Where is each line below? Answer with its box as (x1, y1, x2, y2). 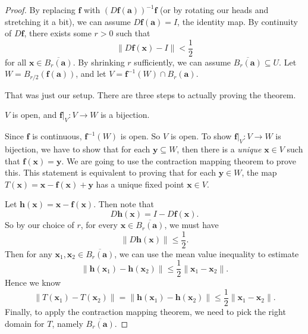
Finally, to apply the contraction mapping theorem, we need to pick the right (5, 305, 286, 318)
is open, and (12, 108, 57, 121)
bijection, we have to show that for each (5, 143, 150, 155)
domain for (5, 317, 45, 329)
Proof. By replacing (5, 4, 76, 15)
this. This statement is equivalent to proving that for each (5, 166, 216, 179)
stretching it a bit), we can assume (5, 15, 131, 27)
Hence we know (5, 276, 61, 289)
